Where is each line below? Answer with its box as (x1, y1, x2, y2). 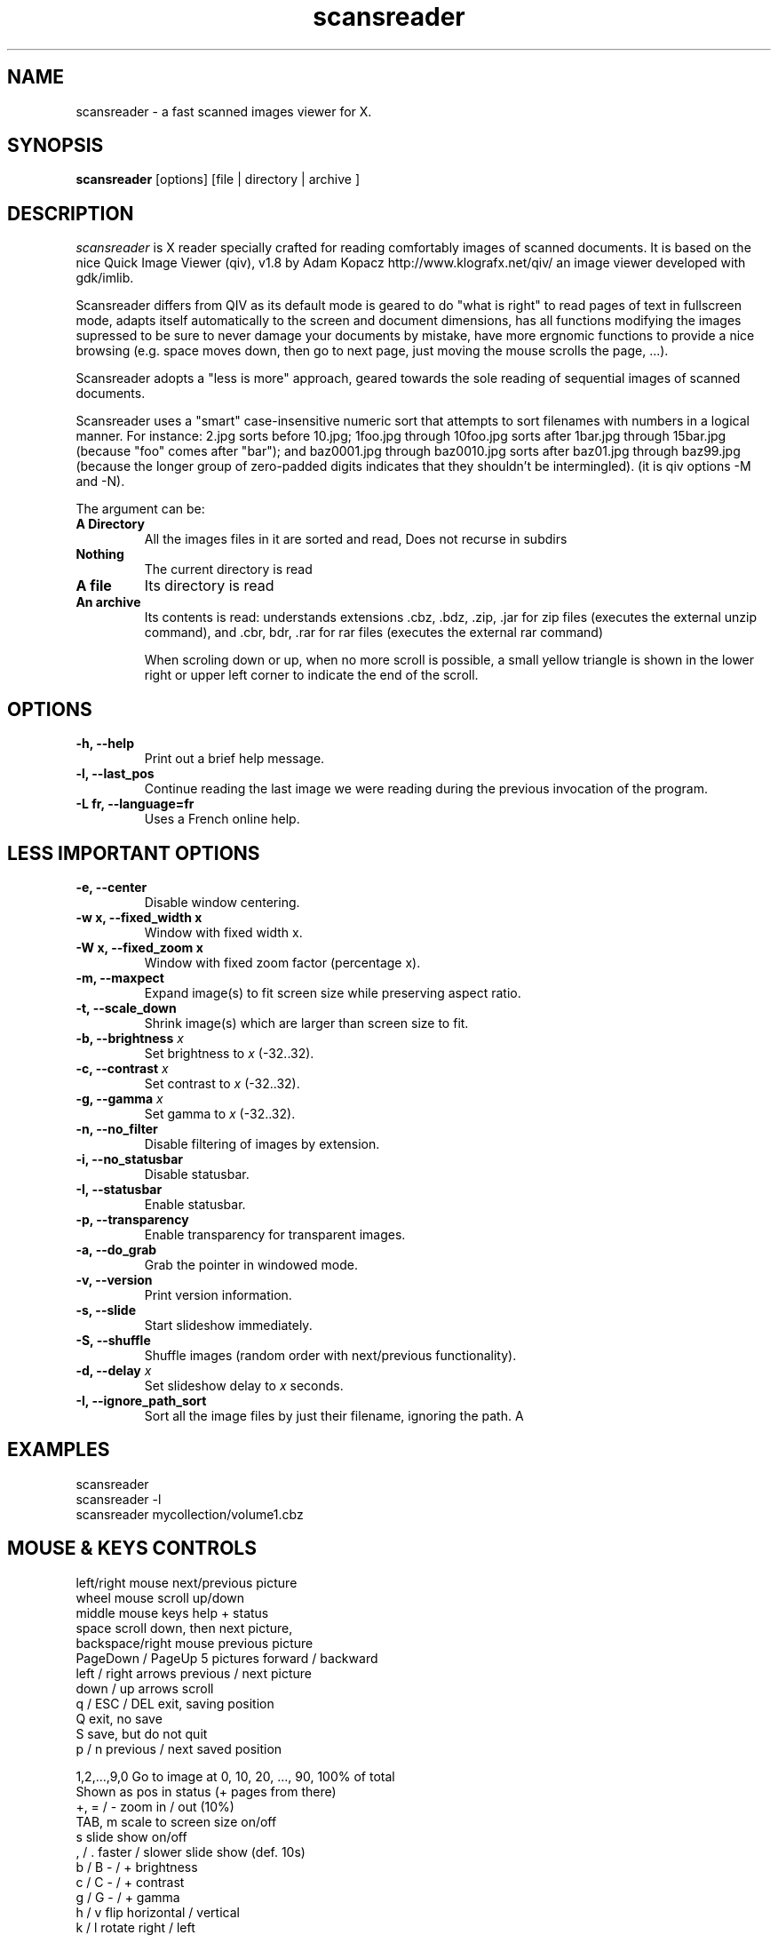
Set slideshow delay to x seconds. (144, 1377, 344, 1393)
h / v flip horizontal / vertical (75, 1904, 240, 1920)
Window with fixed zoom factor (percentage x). (144, 954, 421, 970)
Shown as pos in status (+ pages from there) (75, 1783, 337, 1799)
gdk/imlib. (75, 270, 134, 286)
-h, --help (75, 736, 134, 752)
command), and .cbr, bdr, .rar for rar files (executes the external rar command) (144, 625, 604, 641)
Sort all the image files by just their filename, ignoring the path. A (144, 1407, 524, 1423)
